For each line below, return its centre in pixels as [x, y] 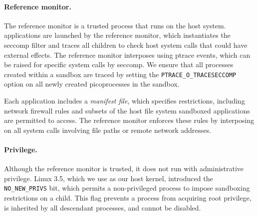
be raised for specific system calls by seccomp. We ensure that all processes [119, 64]
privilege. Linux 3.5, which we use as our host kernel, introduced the [109, 178]
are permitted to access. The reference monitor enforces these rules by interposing [129, 120]
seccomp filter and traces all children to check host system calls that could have [126, 45]
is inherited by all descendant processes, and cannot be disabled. [103, 207]
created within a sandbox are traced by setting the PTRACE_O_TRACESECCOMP [120, 74]
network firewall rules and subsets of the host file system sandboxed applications [127, 110]
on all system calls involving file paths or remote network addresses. [108, 130]
